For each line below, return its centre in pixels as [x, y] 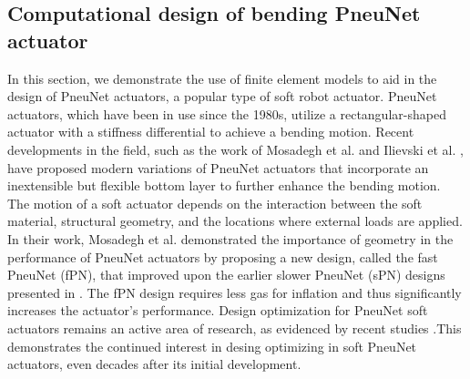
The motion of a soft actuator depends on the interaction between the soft [215, 203]
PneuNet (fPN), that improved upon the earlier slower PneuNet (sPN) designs [226, 275]
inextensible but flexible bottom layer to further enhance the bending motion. [224, 185]
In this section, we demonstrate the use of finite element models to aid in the [222, 78]
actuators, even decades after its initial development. [154, 364]
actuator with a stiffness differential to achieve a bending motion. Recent [211, 132]
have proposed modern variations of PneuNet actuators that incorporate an [218, 167]
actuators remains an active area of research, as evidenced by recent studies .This [235, 328]
